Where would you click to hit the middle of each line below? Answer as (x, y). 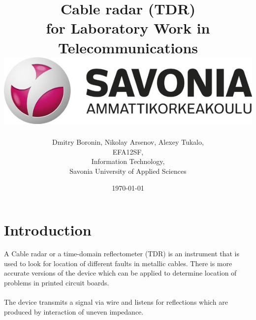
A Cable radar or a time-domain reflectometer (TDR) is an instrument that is (122, 254)
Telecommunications (128, 47)
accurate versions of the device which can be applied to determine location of (120, 273)
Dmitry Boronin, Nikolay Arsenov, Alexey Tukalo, (128, 142)
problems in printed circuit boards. (57, 282)
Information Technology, (128, 161)
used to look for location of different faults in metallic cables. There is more (118, 263)
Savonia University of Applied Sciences (128, 171)
